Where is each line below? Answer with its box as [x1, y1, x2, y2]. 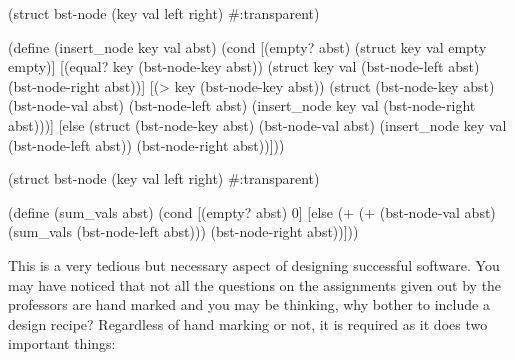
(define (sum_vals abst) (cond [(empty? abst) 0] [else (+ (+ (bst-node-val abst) [8, 201, 496, 222]
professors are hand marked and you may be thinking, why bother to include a [8, 294, 490, 315]
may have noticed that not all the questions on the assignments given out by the [8, 274, 502, 295]
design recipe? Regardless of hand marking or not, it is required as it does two [8, 313, 488, 334]
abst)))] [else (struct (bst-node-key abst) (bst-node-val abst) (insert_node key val [8, 114, 507, 135]
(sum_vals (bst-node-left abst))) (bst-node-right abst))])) [8, 221, 359, 242]
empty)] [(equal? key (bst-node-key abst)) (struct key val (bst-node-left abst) [8, 56, 480, 77]
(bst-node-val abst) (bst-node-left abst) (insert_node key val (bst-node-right [8, 95, 476, 116]
